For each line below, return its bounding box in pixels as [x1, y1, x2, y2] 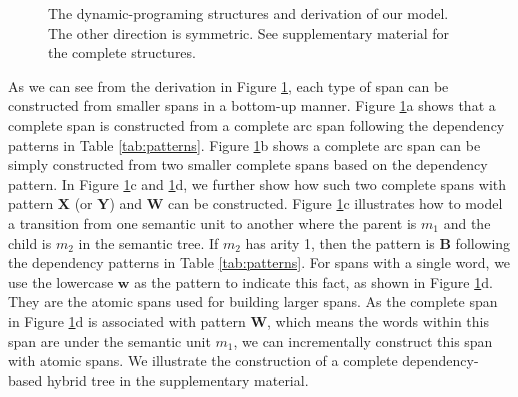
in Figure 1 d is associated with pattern [8, 310, 246, 331]
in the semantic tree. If [78, 232, 219, 253]
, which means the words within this [267, 310, 489, 331]
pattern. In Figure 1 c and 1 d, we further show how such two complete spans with [8, 173, 507, 194]
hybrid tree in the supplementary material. [46, 369, 309, 390]
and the [443, 212, 491, 233]
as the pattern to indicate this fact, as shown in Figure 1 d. [134, 271, 493, 292]
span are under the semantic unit [8, 330, 211, 351]
